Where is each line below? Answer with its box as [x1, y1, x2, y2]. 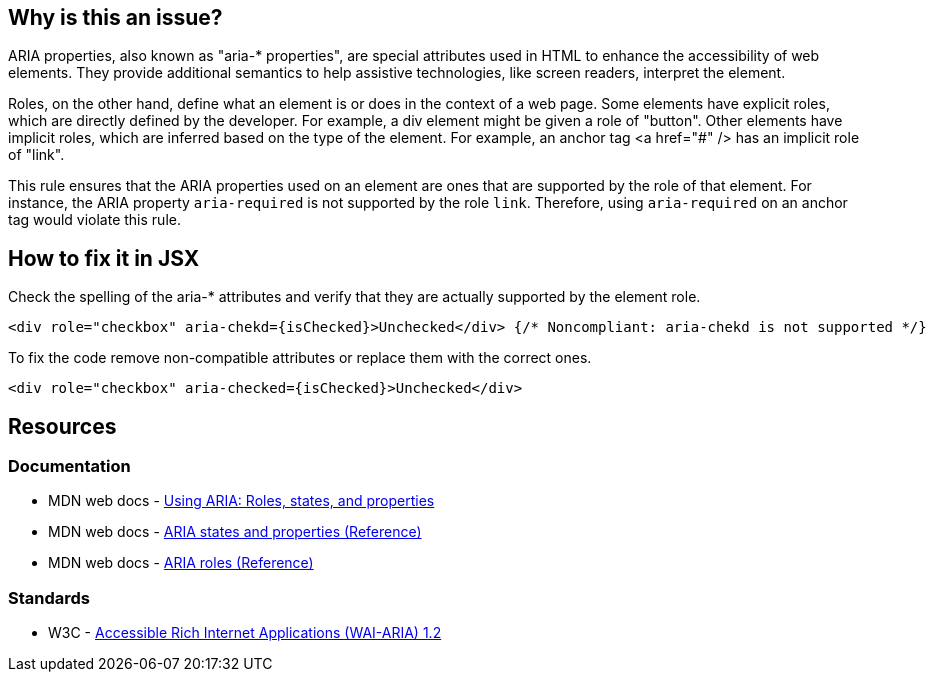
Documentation [8, 456, 131, 477]
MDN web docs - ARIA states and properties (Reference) [48, 523, 422, 541]
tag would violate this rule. [8, 211, 181, 229]
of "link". [8, 146, 65, 164]
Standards [8, 587, 91, 608]
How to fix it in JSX [8, 245, 200, 271]
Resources [8, 413, 117, 439]
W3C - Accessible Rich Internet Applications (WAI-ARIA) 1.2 [48, 624, 442, 642]
